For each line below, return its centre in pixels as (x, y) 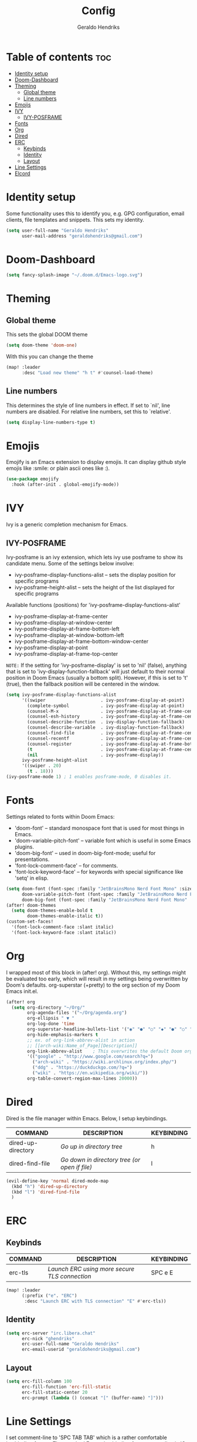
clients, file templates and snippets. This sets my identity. (75, 219)
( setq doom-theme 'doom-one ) (42, 345)
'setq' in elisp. (31, 878)
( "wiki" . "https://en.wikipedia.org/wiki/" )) (90, 1073)
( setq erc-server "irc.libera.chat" (51, 1333)
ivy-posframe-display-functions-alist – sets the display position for (95, 575)
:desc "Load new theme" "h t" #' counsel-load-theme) (87, 373)
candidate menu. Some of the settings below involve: (70, 563)
